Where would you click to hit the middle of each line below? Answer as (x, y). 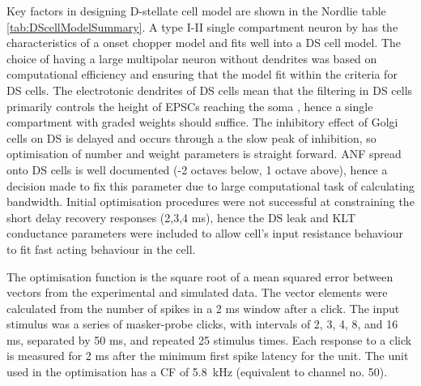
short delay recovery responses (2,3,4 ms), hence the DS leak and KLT (181, 217)
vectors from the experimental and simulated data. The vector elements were (197, 292)
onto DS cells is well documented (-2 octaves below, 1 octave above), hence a (197, 169)
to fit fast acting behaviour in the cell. (101, 249)
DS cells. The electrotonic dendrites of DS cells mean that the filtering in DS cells (210, 90)
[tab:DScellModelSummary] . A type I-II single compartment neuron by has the (202, 26)
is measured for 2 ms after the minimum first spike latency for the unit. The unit (208, 356)
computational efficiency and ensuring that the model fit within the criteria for (202, 74)
